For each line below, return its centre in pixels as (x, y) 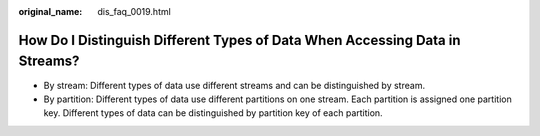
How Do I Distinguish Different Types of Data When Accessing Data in (239, 40)
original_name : (50, 11)
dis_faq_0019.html (134, 11)
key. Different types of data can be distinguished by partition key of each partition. (213, 113)
